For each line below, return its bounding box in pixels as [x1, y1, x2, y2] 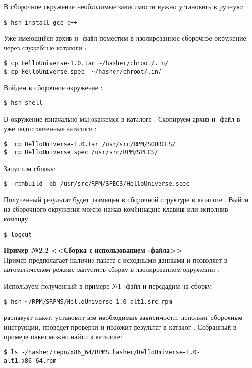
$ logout [4, 231, 32, 238]
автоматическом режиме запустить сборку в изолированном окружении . [4, 264, 220, 274]
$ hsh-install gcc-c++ [4, 19, 78, 26]
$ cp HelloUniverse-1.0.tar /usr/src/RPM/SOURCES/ [4, 141, 176, 148]
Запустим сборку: [4, 163, 56, 173]
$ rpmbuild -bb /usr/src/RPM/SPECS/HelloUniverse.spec [4, 180, 190, 188]
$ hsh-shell [4, 99, 43, 107]
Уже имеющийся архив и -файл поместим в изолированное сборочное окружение [4, 33, 246, 43]
